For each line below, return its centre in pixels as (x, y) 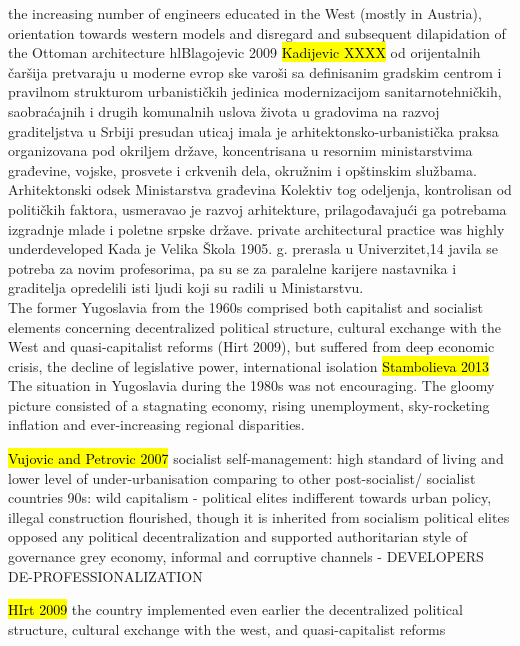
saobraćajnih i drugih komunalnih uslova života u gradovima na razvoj (224, 110)
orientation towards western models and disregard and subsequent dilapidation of (257, 32)
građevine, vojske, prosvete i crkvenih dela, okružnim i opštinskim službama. (242, 169)
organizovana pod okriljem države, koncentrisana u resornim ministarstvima (240, 150)
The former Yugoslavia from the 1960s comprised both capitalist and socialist (246, 306)
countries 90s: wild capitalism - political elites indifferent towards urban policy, (250, 497)
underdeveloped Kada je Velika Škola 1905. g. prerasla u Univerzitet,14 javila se (253, 248)
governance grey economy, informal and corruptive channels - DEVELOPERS (246, 556)
